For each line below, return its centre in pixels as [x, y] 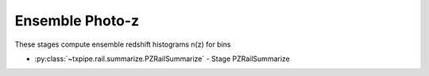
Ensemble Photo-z [77, 21]
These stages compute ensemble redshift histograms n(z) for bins [123, 44]
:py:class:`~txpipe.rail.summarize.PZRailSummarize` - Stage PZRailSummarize [162, 59]
